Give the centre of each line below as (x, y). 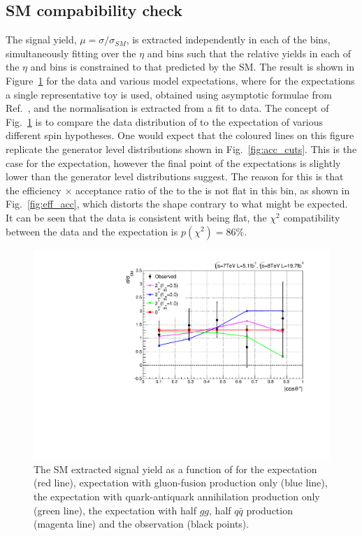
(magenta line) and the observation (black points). (142, 524)
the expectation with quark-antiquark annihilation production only (177, 496)
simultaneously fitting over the (71, 53)
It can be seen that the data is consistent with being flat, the (136, 217)
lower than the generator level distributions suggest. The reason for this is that (175, 176)
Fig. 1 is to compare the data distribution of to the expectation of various (165, 121)
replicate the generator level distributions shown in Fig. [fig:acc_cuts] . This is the (181, 149)
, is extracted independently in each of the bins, (228, 39)
